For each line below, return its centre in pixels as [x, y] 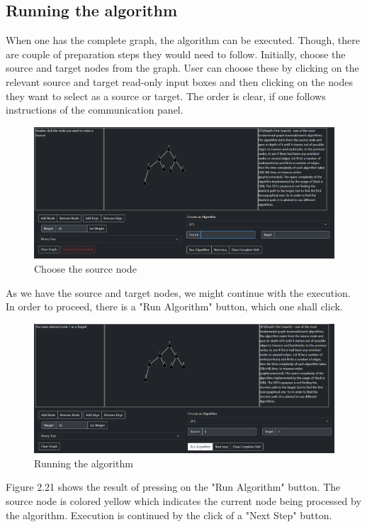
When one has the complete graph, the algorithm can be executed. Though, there [183, 40]
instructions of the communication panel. [95, 110]
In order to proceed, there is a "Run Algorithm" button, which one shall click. [174, 306]
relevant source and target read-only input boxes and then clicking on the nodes [180, 81]
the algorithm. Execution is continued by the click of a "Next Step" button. [169, 515]
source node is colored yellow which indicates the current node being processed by [183, 500]
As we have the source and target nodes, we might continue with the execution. [178, 292]
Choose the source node [85, 269]
